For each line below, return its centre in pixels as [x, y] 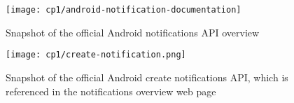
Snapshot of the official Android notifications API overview [133, 32]
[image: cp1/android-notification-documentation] [124, 10]
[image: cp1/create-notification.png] [96, 55]
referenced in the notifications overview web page [111, 91]
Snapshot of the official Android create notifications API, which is [147, 77]
